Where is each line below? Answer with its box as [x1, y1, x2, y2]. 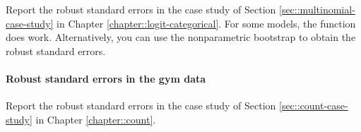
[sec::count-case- [279, 98, 348, 113]
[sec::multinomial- [279, 2, 355, 16]
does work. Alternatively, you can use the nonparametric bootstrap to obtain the [6, 30, 356, 44]
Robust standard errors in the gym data [6, 71, 206, 85]
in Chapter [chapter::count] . [35, 112, 156, 126]
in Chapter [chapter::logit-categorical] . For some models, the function [57, 16, 356, 30]
